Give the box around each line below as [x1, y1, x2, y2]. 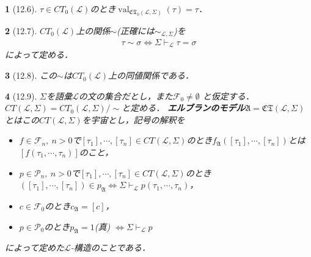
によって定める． [5, 48, 73, 61]
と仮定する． [202, 89, 254, 102]
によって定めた [5, 241, 64, 254]
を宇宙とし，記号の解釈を [82, 113, 185, 126]
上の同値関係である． [108, 69, 194, 82]
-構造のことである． [70, 241, 151, 254]
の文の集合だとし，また [78, 89, 173, 102]
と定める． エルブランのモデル [122, 101, 245, 114]
